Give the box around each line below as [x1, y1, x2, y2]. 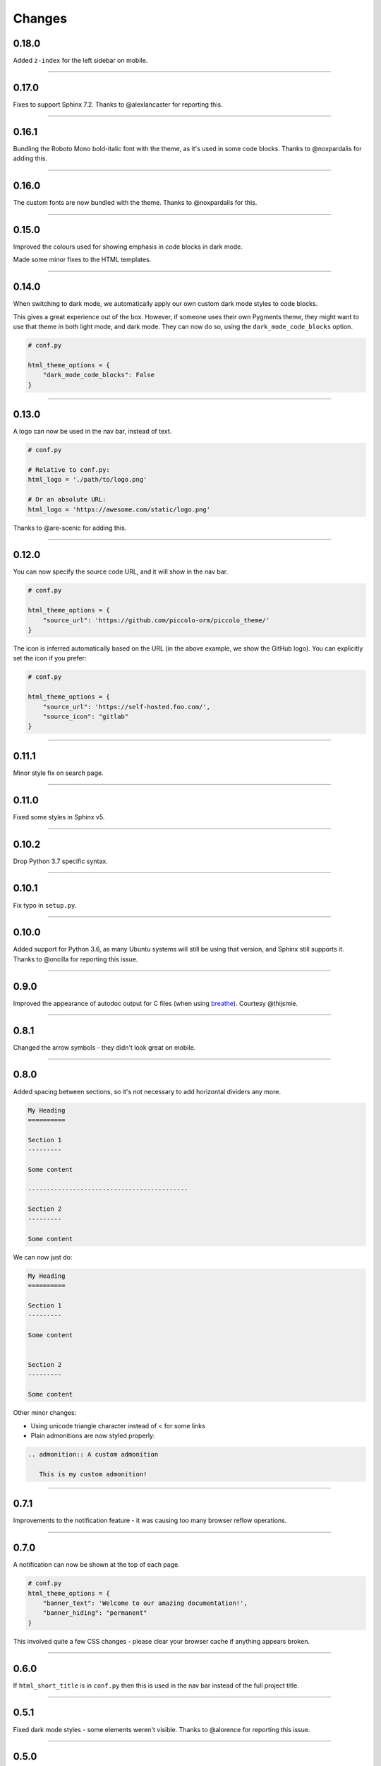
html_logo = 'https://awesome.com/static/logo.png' [28, 505, 211, 514]
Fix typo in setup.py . [13, 901, 77, 909]
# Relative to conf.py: [28, 466, 111, 473]
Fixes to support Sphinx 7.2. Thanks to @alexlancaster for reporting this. [13, 100, 223, 109]
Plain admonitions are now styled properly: [30, 1431, 155, 1440]
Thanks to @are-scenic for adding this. [13, 523, 127, 532]
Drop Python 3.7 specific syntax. [13, 857, 109, 865]
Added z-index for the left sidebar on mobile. [13, 57, 148, 65]
